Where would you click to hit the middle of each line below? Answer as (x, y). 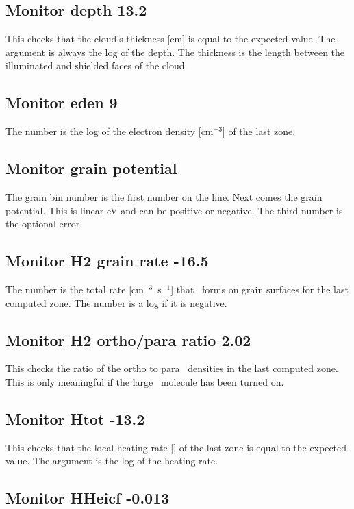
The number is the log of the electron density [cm (110, 131)
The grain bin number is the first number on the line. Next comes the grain (164, 196)
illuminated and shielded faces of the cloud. (97, 65)
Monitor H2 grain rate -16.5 (107, 261)
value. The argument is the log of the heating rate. (112, 461)
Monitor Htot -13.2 (75, 418)
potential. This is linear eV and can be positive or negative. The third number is (174, 210)
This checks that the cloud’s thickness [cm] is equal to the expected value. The (170, 39)
